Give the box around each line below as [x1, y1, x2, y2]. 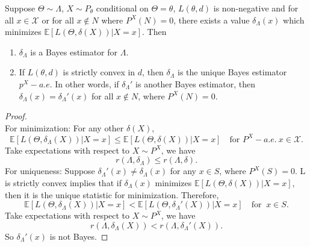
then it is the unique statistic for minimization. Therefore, [5, 188, 219, 201]
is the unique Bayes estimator [178, 66, 287, 78]
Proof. [5, 110, 27, 122]
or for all [42, 13, 74, 26]
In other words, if [55, 77, 119, 90]
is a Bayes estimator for [30, 45, 118, 58]
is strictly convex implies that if [5, 177, 122, 189]
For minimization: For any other [5, 121, 124, 134]
